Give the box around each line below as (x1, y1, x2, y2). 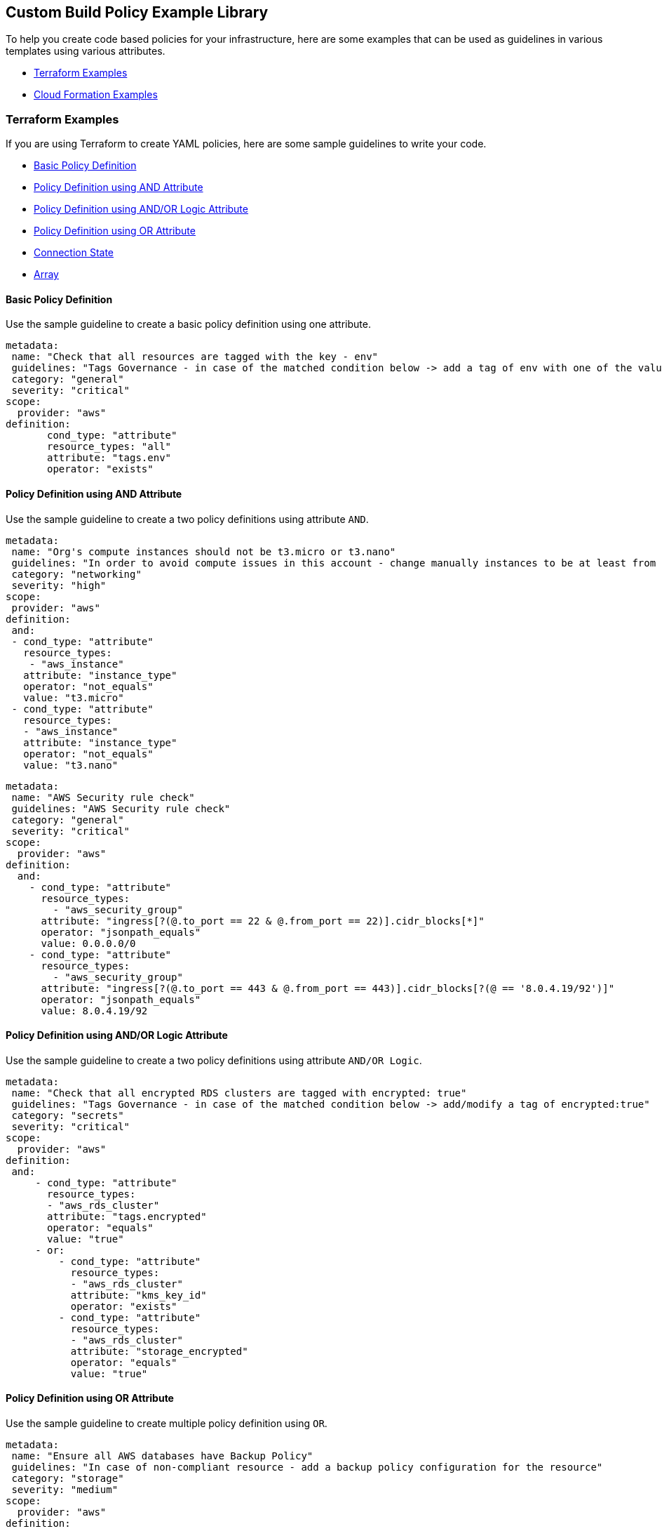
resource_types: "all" (47, 441, 172, 453)
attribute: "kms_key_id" (70, 1289, 207, 1301)
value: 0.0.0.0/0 (41, 937, 136, 949)
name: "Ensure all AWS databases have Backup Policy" (11, 1450, 313, 1462)
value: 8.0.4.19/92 (41, 1005, 148, 1016)
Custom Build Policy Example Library (6, 4, 269, 21)
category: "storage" (11, 1473, 124, 1485)
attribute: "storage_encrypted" (70, 1345, 248, 1357)
